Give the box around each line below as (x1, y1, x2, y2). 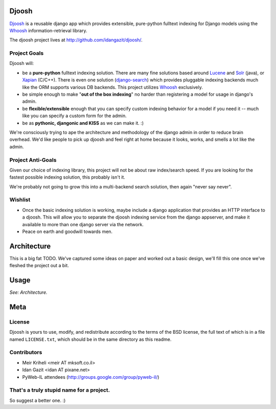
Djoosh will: (9, 60, 34, 67)
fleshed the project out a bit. (9, 263, 69, 269)
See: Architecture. (9, 289, 48, 295)
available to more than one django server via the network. (22, 221, 144, 227)
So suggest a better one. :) (9, 397, 66, 403)
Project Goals (9, 50, 44, 57)
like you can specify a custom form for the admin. (22, 113, 127, 119)
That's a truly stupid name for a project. (9, 386, 110, 394)
